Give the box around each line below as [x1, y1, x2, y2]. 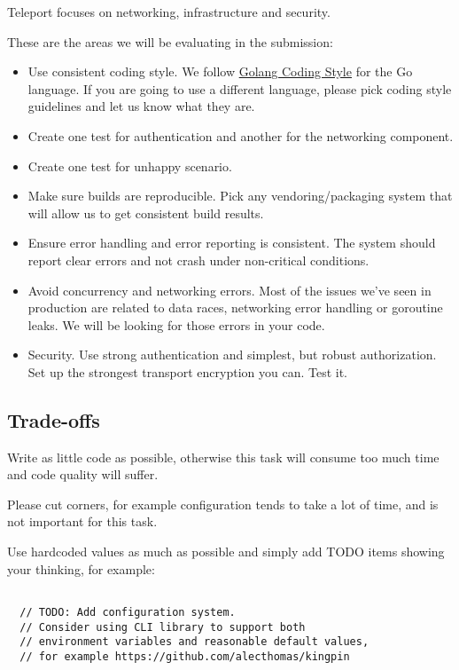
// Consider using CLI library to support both [19, 620, 306, 634]
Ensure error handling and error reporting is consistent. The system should [27, 233, 436, 252]
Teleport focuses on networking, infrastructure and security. [7, 3, 331, 20]
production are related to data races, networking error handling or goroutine [27, 298, 443, 317]
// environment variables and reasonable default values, [19, 635, 370, 649]
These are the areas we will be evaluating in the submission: [7, 32, 333, 51]
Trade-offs [7, 406, 100, 433]
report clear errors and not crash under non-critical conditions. [27, 250, 370, 269]
